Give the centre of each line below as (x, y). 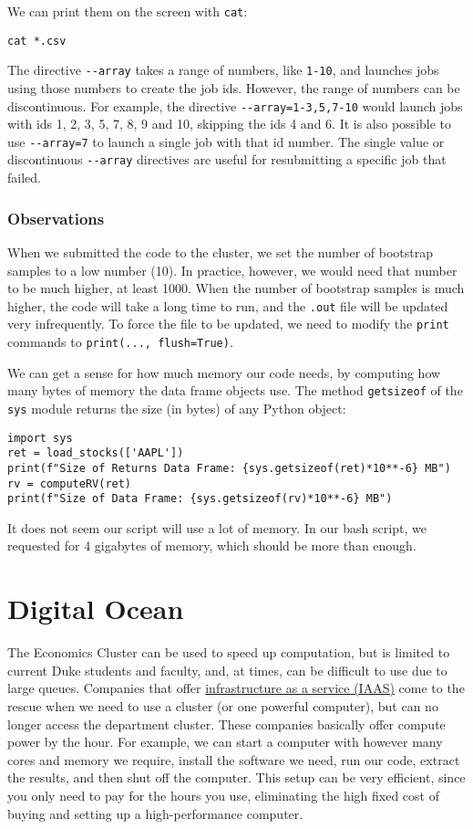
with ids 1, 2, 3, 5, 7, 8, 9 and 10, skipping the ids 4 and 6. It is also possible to (230, 124)
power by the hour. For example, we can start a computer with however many (225, 742)
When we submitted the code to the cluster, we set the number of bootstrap (221, 252)
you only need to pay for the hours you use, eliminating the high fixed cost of (223, 795)
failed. (24, 178)
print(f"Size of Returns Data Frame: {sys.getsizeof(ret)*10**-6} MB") (229, 468)
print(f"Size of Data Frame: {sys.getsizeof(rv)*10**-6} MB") (200, 499)
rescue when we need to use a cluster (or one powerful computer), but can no (223, 705)
